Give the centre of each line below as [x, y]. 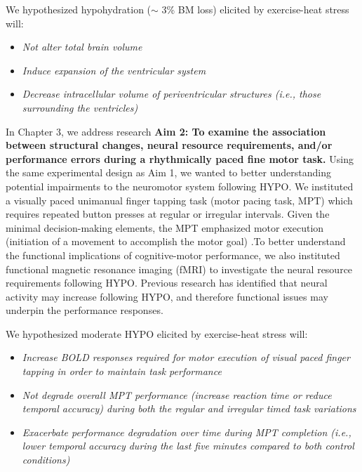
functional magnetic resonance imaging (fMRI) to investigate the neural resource [179, 269]
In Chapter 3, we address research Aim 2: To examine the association [166, 131]
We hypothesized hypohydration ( [79, 9]
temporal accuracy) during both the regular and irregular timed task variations [189, 408]
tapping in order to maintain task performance [122, 371]
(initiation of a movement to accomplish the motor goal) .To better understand [176, 241]
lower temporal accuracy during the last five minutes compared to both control [188, 446]
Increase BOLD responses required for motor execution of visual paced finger [186, 357]
